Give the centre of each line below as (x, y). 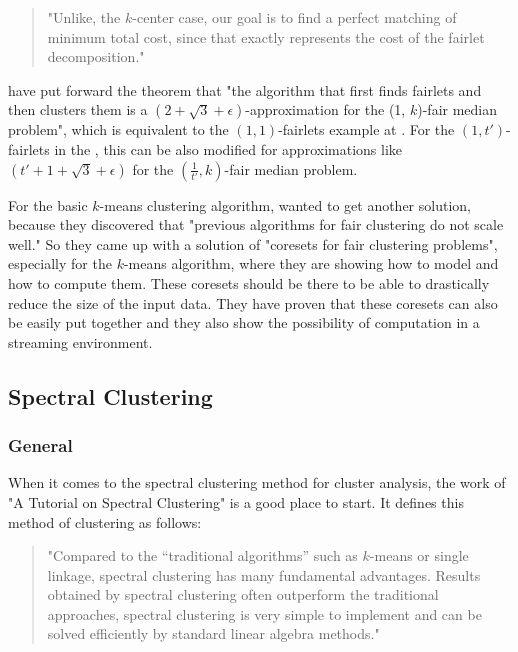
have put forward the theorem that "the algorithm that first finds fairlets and (245, 89)
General (40, 445)
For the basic (48, 204)
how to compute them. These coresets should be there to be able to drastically (249, 282)
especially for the (60, 263)
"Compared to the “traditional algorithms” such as (202, 555)
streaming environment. (80, 341)
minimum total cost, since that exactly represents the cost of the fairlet (266, 36)
